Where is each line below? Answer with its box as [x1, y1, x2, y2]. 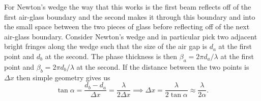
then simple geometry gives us [16, 72, 110, 82]
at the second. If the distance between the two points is [76, 61, 249, 72]
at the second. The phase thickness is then [45, 50, 178, 61]
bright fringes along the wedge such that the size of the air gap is [4, 41, 208, 52]
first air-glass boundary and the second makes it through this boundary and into [4, 11, 255, 22]
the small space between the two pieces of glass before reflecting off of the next [4, 21, 250, 32]
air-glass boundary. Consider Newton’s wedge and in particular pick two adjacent [4, 31, 257, 41]
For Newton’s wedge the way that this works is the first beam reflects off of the [4, 2, 251, 12]
